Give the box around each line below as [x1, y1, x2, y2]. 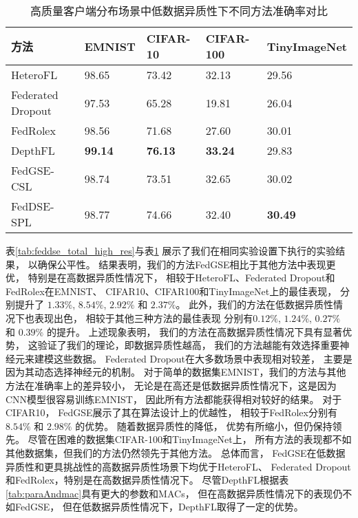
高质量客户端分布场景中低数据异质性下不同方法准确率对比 [30, 3, 328, 19]
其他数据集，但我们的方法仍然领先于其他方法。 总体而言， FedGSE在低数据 [6, 445, 346, 460]
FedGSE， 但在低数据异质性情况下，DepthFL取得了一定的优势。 [14, 499, 304, 514]
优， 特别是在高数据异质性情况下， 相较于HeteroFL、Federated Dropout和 [6, 270, 335, 285]
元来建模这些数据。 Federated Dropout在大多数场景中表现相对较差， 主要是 [14, 351, 352, 365]
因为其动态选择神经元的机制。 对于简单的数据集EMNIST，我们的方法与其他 [6, 365, 346, 379]
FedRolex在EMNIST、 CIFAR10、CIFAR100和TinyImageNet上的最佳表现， [6, 283, 337, 298]
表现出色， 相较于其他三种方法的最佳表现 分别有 [34, 310, 253, 325]
